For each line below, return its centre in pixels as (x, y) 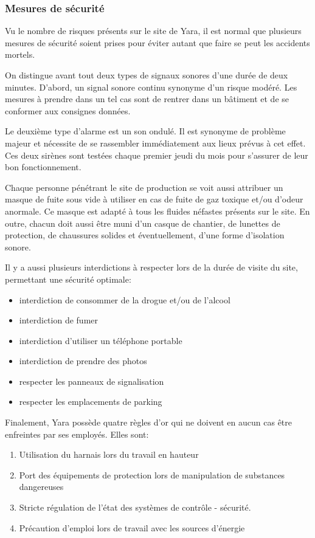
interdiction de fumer (59, 320)
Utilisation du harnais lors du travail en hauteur (109, 454)
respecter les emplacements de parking (91, 402)
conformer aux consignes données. (68, 110)
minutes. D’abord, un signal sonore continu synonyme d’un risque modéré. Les (151, 87)
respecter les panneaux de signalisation (92, 381)
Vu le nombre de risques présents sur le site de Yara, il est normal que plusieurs (153, 31)
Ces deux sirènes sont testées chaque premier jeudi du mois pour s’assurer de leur (157, 155)
